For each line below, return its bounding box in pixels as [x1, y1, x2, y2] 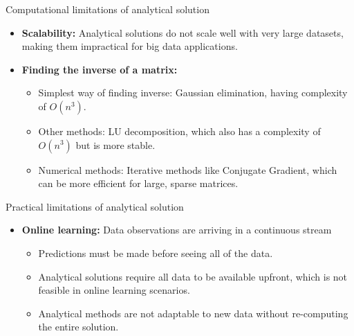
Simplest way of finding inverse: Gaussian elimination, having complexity [38, 85, 348, 100]
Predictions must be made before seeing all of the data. [38, 245, 273, 260]
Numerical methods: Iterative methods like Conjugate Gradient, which [38, 162, 337, 177]
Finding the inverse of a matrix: [21, 62, 178, 76]
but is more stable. [75, 137, 156, 152]
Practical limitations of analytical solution [6, 199, 184, 213]
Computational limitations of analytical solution [6, 2, 209, 16]
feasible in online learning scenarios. [38, 283, 190, 297]
